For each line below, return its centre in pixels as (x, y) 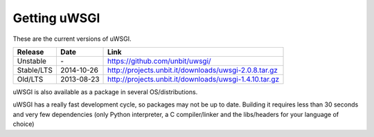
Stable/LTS (35, 70)
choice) (24, 124)
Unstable (32, 61)
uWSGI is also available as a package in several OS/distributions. (105, 92)
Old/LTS (30, 79)
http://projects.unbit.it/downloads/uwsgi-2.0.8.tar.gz (193, 70)
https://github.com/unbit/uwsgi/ (159, 61)
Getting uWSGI (56, 18)
